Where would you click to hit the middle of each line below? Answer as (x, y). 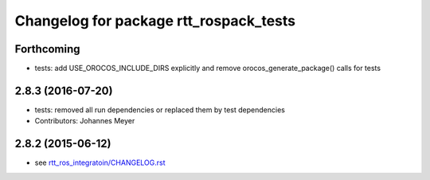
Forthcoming (47, 49)
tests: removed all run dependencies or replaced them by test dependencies (160, 110)
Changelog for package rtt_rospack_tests (155, 21)
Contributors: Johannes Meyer (85, 121)
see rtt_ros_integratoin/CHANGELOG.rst (100, 162)
